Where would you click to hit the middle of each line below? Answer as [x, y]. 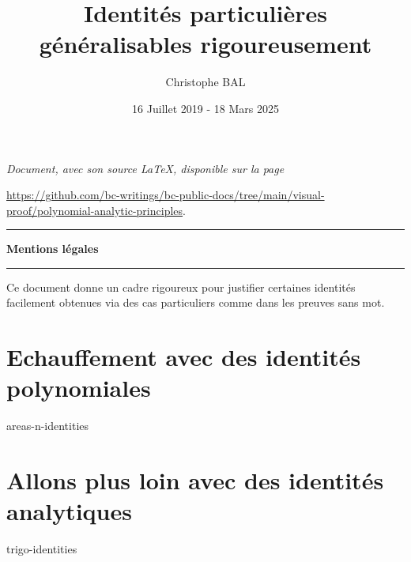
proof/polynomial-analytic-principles [95, 210]
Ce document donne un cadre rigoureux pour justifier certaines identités [181, 287]
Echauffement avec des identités [184, 357]
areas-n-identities [48, 426]
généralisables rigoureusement [205, 44]
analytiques [69, 511]
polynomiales [79, 388]
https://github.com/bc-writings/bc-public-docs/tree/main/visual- [166, 195]
